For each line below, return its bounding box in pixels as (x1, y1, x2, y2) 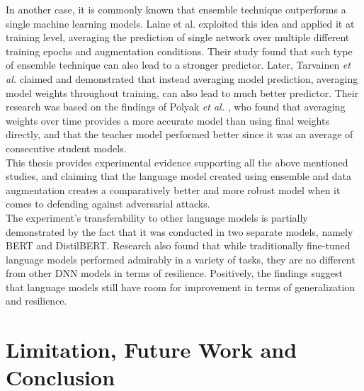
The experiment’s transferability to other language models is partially (6, 210, 308, 225)
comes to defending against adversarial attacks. (6, 196, 210, 211)
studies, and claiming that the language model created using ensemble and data (6, 169, 352, 183)
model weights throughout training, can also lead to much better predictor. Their (6, 85, 359, 100)
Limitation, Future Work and (6, 335, 297, 364)
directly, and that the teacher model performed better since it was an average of (6, 127, 353, 142)
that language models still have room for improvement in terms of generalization (6, 279, 356, 294)
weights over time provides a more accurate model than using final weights (6, 113, 329, 127)
